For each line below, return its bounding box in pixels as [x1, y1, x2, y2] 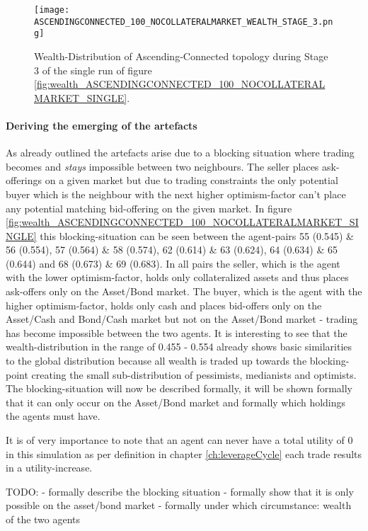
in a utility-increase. [6, 460, 93, 475]
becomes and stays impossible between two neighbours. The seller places [6, 159, 319, 173]
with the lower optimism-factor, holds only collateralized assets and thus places [6, 270, 349, 285]
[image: [34, 5, 70, 15]
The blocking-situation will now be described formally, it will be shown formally [6, 381, 352, 396]
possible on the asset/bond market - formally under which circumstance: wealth [6, 498, 352, 513]
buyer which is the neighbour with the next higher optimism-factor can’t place [6, 186, 346, 201]
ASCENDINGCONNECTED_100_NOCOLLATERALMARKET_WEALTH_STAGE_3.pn [34, 16, 333, 27]
